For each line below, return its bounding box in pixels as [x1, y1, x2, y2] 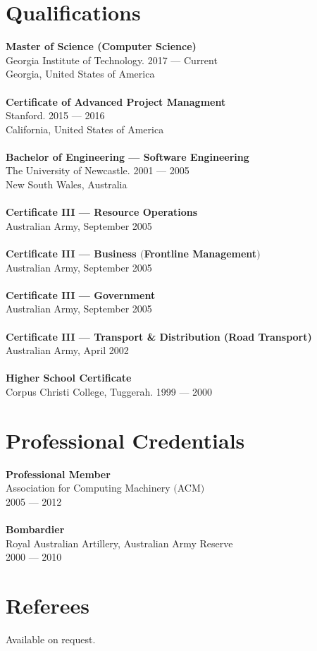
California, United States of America [6, 121, 164, 136]
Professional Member [6, 466, 111, 481]
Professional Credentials [6, 425, 245, 454]
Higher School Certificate [6, 370, 132, 385]
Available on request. [6, 631, 96, 646]
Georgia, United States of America [6, 66, 155, 81]
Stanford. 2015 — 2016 [6, 108, 105, 123]
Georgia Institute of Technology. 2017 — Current [6, 52, 218, 67]
